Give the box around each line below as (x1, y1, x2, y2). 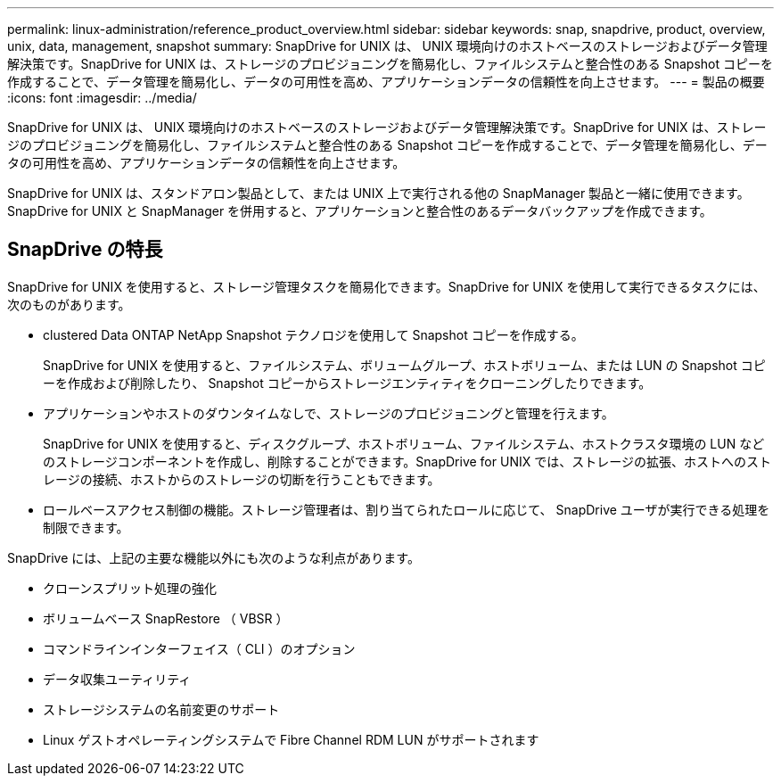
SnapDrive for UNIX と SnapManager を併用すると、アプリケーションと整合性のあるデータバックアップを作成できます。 (7, 203, 712, 218)
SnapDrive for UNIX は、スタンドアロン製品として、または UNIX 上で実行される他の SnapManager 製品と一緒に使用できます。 (7, 185, 750, 201)
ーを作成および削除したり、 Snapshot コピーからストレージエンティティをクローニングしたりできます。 (43, 375, 652, 391)
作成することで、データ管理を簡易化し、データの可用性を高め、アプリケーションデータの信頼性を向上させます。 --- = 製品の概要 (7, 74, 765, 89)
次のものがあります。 (7, 296, 131, 312)
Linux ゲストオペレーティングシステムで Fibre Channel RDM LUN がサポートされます (43, 731, 539, 747)
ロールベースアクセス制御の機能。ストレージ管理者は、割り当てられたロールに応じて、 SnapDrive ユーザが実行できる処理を (43, 501, 770, 517)
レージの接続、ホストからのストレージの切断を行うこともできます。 (43, 471, 440, 487)
